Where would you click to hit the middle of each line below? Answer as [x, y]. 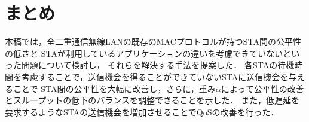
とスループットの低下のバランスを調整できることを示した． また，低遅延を [152, 100]
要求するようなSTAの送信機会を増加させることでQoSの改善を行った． [142, 112]
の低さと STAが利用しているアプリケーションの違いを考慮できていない [144, 53]
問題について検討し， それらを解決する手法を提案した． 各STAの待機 [158, 65]
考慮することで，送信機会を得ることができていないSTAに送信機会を [155, 76]
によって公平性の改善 [262, 88]
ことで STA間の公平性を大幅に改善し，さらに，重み [114, 88]
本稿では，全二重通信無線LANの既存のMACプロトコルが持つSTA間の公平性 [153, 42]
